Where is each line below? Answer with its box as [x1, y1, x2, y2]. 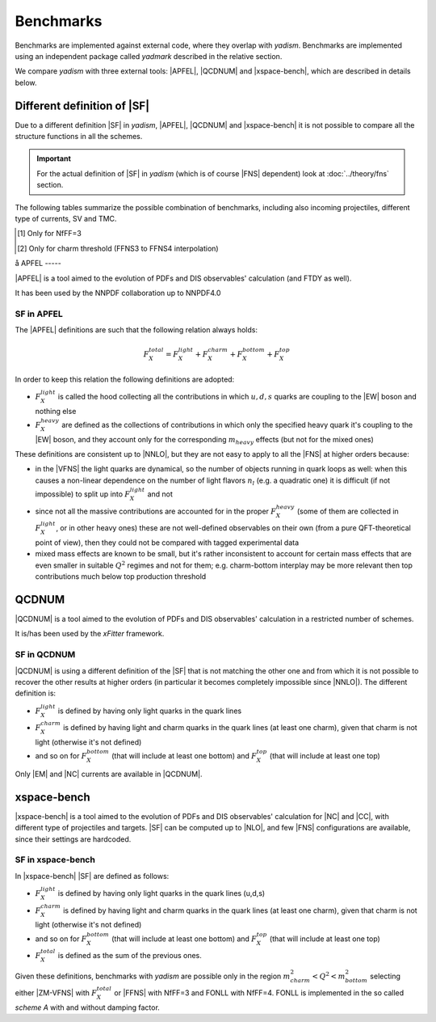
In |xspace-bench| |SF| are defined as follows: [15, 871, 170, 881]
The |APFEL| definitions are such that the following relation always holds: [15, 325, 258, 335]
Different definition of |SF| [15, 99, 149, 112]
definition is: [15, 688, 57, 699]
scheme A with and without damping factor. [15, 1003, 161, 1012]
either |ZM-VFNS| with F [15, 988, 97, 998]
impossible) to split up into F [35, 489, 131, 499]
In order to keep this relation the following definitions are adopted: [15, 374, 235, 384]
